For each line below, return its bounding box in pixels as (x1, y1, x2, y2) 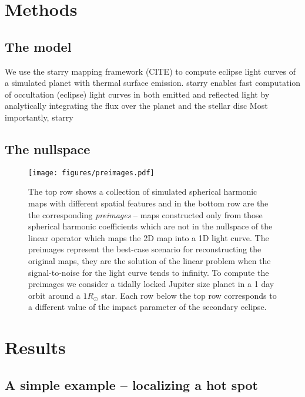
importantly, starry (5, 111, 73, 123)
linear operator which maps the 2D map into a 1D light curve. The (28, 231, 269, 243)
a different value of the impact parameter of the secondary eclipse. (28, 301, 267, 313)
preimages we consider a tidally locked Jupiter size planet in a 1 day (28, 278, 274, 290)
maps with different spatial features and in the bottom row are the (28, 197, 269, 209)
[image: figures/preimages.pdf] (28, 168, 155, 177)
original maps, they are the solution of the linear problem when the (28, 254, 271, 266)
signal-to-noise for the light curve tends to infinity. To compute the (28, 266, 269, 278)
